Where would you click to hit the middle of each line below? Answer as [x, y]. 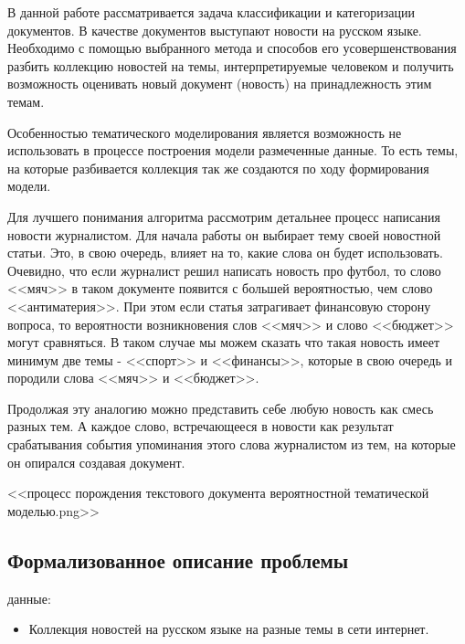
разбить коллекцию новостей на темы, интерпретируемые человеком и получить [231, 65]
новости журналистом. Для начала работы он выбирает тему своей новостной [224, 234]
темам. [26, 101]
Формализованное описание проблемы [178, 560]
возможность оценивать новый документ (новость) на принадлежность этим [220, 84]
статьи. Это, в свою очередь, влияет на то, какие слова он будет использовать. [225, 253]
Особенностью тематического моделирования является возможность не [205, 132]
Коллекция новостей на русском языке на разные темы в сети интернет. [229, 629]
